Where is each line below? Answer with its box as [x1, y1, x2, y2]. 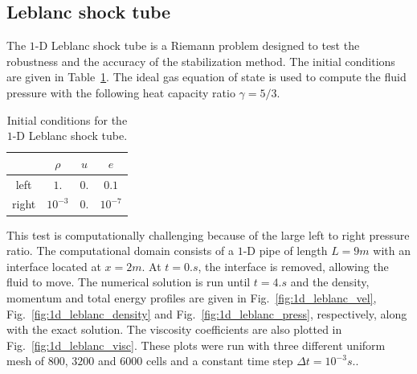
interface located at [6, 257, 101, 274]
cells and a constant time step [145, 352, 293, 369]
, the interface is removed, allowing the [198, 257, 389, 274]
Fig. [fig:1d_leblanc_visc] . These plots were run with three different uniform [6, 336, 386, 353]
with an [373, 242, 411, 259]
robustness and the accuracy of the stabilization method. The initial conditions [6, 52, 395, 69]
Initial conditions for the [6, 111, 128, 128]
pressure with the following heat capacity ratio [6, 84, 235, 101]
